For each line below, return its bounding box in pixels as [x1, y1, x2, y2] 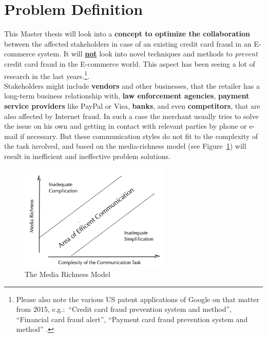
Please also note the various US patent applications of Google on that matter [16, 293, 259, 304]
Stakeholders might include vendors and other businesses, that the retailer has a [4, 80, 260, 91]
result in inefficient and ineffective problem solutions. [4, 150, 170, 161]
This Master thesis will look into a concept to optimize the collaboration [4, 28, 250, 39]
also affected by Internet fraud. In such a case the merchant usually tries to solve [4, 110, 259, 121]
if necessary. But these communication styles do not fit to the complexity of [20, 130, 258, 141]
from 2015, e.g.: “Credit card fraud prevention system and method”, [16, 304, 232, 314]
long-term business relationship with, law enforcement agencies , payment [4, 90, 250, 101]
